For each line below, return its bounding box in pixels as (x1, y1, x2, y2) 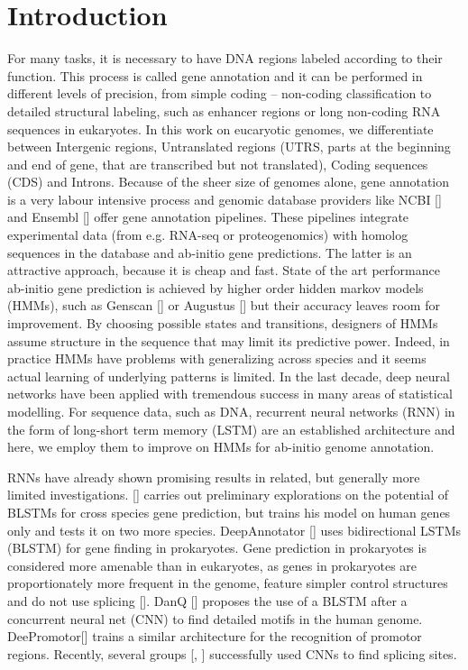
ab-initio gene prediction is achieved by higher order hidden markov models (7, 278, 424, 297)
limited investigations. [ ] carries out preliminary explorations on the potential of (7, 485, 448, 504)
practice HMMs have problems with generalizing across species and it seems (7, 349, 427, 368)
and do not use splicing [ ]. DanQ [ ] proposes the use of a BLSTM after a (7, 591, 408, 610)
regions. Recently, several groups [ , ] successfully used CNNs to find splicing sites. (7, 644, 457, 663)
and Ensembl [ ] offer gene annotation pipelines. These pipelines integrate (7, 207, 409, 226)
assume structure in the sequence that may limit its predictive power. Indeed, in (7, 331, 450, 350)
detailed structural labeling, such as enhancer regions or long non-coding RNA (7, 101, 441, 120)
